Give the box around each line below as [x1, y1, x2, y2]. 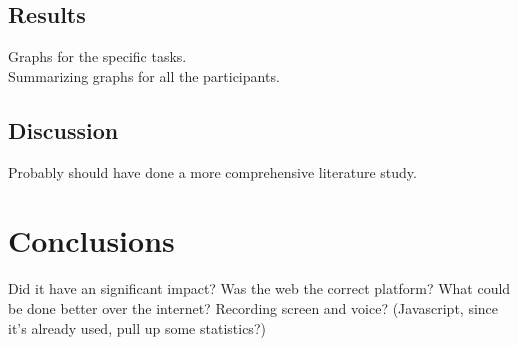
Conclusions [8, 220, 175, 261]
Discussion [8, 114, 119, 145]
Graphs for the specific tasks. [8, 46, 187, 67]
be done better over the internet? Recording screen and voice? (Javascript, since [8, 297, 499, 318]
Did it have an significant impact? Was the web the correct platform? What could [8, 278, 511, 299]
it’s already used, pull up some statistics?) [8, 317, 266, 338]
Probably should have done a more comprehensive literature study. [8, 161, 417, 182]
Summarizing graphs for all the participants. [8, 65, 280, 86]
